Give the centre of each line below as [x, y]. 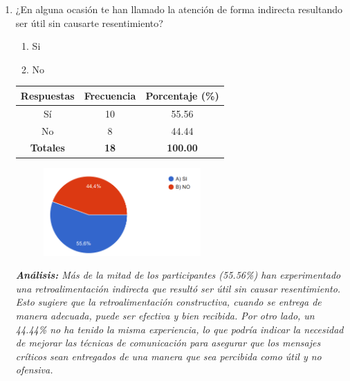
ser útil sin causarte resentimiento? [89, 22]
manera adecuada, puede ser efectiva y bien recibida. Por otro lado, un [165, 315]
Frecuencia [110, 95]
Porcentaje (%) [182, 95]
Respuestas [47, 95]
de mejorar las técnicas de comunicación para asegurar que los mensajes [168, 343]
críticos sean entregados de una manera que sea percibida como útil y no [168, 356]
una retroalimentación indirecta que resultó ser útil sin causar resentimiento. [178, 288]
